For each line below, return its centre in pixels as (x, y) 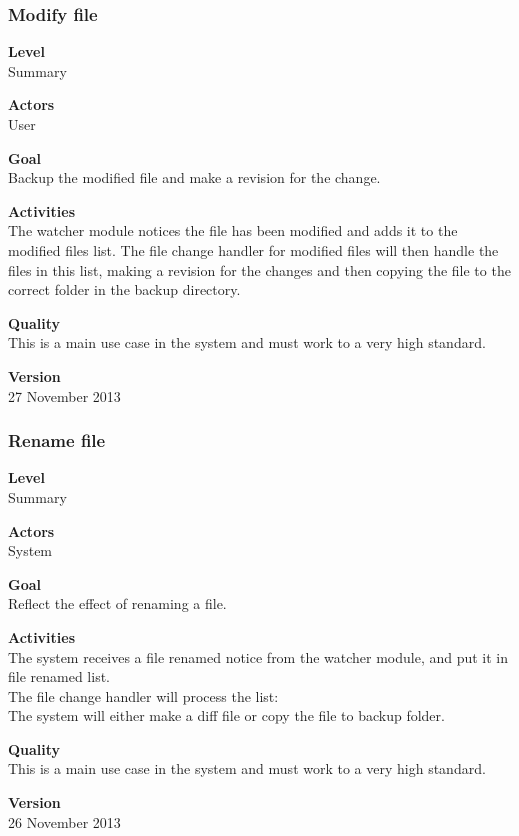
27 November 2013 (64, 395)
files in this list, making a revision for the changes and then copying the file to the (259, 269)
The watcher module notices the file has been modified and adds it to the (233, 230)
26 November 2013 (64, 821)
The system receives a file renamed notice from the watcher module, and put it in (258, 656)
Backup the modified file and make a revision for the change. (194, 177)
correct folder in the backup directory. (124, 289)
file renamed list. (59, 676)
